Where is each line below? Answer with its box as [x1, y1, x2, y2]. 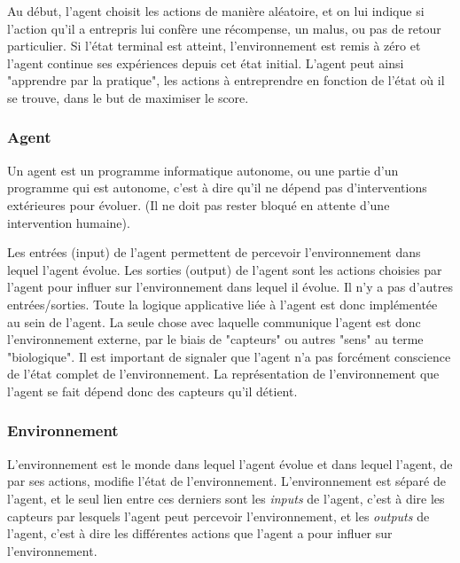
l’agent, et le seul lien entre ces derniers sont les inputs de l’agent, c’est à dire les [7, 489, 445, 507]
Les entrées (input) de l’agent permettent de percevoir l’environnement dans [7, 243, 421, 262]
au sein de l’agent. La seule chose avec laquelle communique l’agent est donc [7, 312, 421, 331]
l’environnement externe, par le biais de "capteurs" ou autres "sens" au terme [7, 330, 424, 348]
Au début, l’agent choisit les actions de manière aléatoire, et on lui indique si [7, 2, 425, 20]
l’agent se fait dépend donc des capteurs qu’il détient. [7, 381, 298, 400]
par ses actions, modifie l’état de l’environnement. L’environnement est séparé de [7, 472, 446, 490]
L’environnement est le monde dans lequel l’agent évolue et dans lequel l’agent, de [7, 454, 453, 473]
